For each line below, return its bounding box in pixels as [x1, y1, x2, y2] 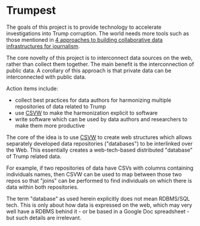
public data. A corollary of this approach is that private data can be [6, 67, 172, 74]
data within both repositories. [6, 183, 79, 191]
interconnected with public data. [6, 73, 86, 80]
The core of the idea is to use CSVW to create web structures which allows [6, 133, 192, 141]
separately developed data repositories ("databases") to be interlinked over [6, 140, 193, 147]
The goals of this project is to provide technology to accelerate [6, 23, 162, 31]
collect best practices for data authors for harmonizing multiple [14, 97, 172, 104]
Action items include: [6, 85, 58, 92]
